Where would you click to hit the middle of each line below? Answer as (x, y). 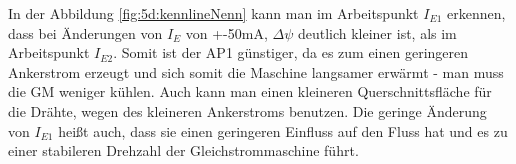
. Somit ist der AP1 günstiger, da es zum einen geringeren (291, 52)
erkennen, (476, 13)
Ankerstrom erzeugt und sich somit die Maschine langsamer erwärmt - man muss (256, 71)
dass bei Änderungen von (85, 32)
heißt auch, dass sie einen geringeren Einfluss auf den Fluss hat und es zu (283, 130)
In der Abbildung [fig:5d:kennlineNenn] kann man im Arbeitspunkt (213, 13)
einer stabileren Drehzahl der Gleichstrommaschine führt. (183, 150)
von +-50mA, (226, 32)
